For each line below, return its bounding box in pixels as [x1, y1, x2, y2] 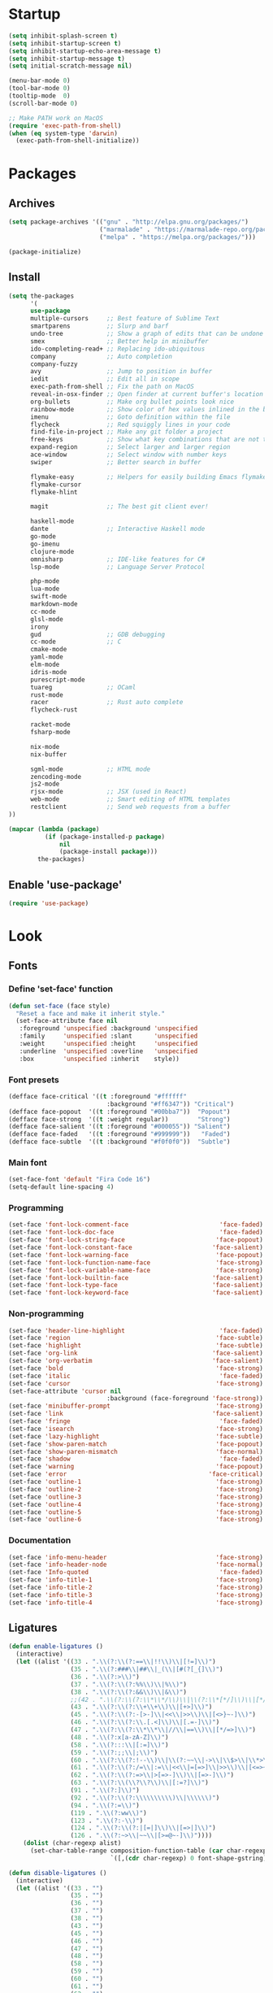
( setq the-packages [8, 292, 75, 300]
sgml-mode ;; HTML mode [29, 765, 151, 773]
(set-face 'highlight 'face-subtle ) [8, 1342, 264, 1350]
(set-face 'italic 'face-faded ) [8, 1372, 264, 1380]
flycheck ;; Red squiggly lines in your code [29, 420, 231, 429]
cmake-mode [29, 646, 67, 654]
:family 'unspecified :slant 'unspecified [19, 1032, 198, 1041]
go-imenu [29, 540, 60, 548]
